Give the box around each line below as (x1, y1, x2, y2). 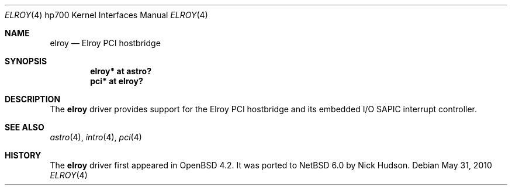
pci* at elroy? (90, 76, 143, 86)
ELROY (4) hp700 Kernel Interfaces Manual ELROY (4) (5, 10, 208, 20)
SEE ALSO (5, 122, 44, 132)
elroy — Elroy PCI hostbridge (50, 38, 161, 48)
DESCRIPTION (5, 94, 61, 104)
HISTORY (5, 150, 41, 160)
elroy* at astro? (90, 66, 152, 76)
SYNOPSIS (5, 56, 47, 66)
